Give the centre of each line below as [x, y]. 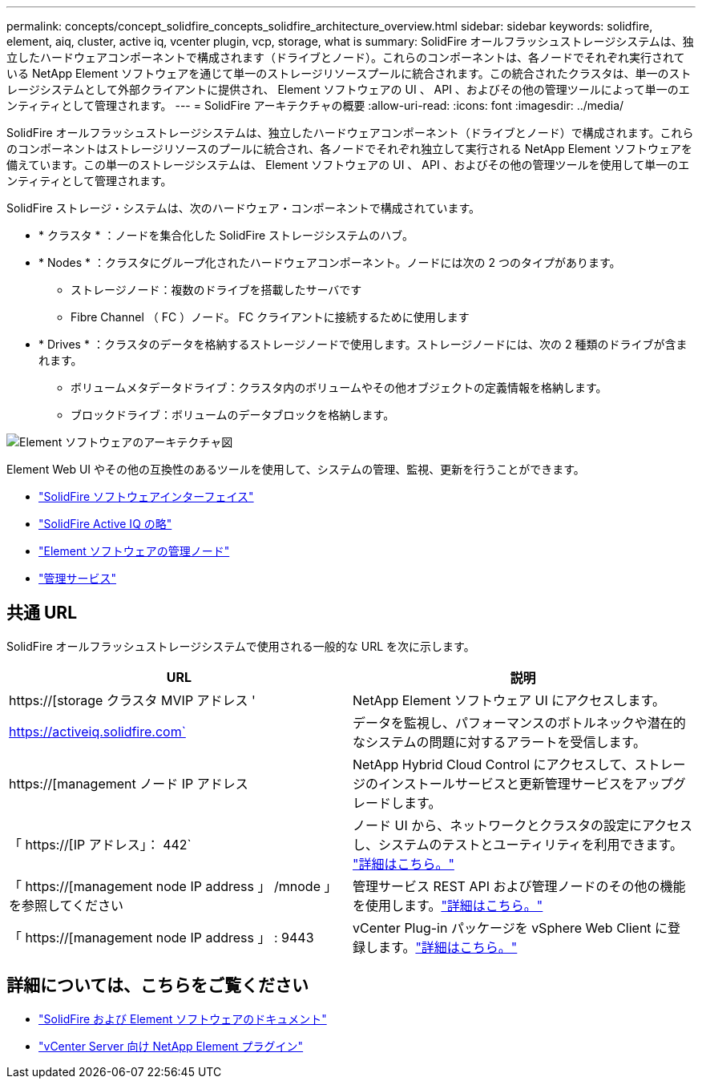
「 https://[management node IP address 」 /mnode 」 [173, 886]
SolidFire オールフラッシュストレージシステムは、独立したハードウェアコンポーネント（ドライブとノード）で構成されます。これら [350, 133]
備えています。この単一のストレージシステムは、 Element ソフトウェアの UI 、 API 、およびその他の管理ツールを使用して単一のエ [348, 165]
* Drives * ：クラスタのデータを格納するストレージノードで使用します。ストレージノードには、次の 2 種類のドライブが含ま [363, 344]
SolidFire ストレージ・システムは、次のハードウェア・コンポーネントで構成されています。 [244, 208]
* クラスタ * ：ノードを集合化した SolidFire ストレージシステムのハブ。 [226, 235]
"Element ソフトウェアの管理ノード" [134, 551]
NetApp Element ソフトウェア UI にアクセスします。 [509, 700]
